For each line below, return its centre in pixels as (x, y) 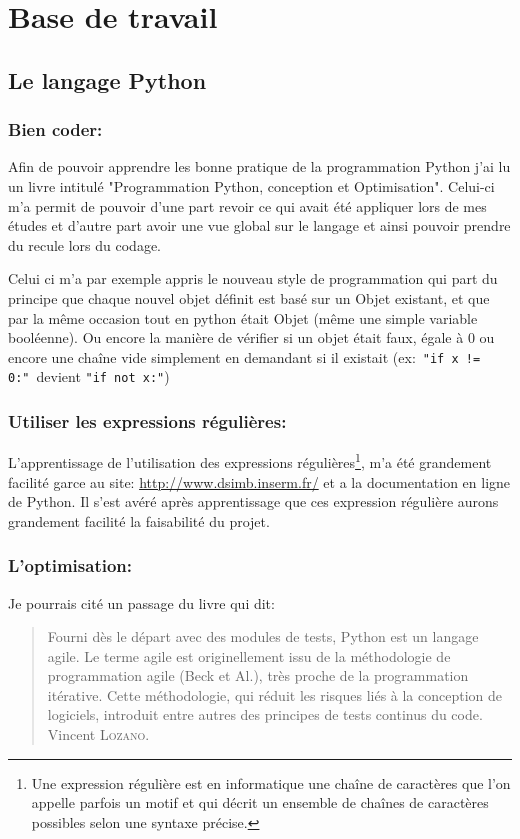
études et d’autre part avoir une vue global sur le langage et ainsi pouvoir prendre (259, 225)
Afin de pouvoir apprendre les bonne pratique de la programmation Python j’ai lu (259, 166)
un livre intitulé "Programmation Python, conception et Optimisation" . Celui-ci (251, 185)
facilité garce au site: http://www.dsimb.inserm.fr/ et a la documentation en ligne (259, 481)
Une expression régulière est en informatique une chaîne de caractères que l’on (271, 782)
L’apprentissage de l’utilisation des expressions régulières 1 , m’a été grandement (250, 460)
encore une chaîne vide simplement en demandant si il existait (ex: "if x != (244, 356)
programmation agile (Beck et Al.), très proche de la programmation (258, 675)
